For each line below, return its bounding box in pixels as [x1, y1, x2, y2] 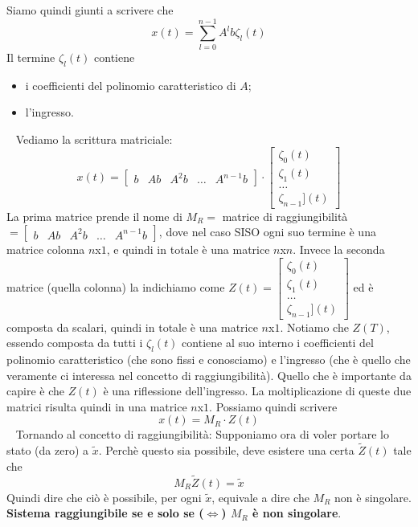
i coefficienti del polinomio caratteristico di [25, 76, 236, 93]
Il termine [6, 48, 55, 65]
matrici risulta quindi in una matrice [6, 398, 187, 415]
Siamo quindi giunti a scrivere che [6, 2, 174, 18]
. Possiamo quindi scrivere [209, 398, 338, 415]
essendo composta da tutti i [6, 334, 143, 351]
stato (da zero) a [6, 442, 88, 459]
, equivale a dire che [211, 488, 309, 505]
